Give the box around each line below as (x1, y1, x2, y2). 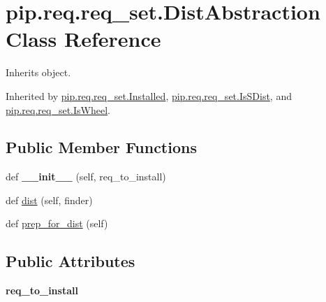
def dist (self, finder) (6, 192, 93, 207)
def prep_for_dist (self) (6, 216, 108, 231)
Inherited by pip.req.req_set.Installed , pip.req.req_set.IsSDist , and (6, 88, 292, 103)
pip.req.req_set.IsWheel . (6, 102, 110, 117)
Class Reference (6, 24, 161, 53)
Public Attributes (6, 250, 135, 272)
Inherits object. (6, 65, 71, 80)
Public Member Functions (6, 136, 197, 158)
